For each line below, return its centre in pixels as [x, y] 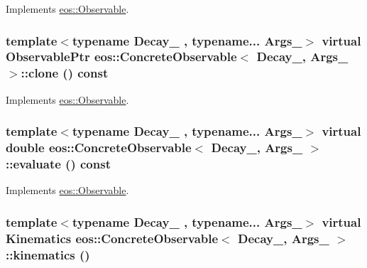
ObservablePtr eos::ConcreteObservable [121, 57]
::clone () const [65, 73]
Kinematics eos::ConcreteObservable [112, 238]
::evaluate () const [58, 164]
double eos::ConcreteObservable [99, 148]
